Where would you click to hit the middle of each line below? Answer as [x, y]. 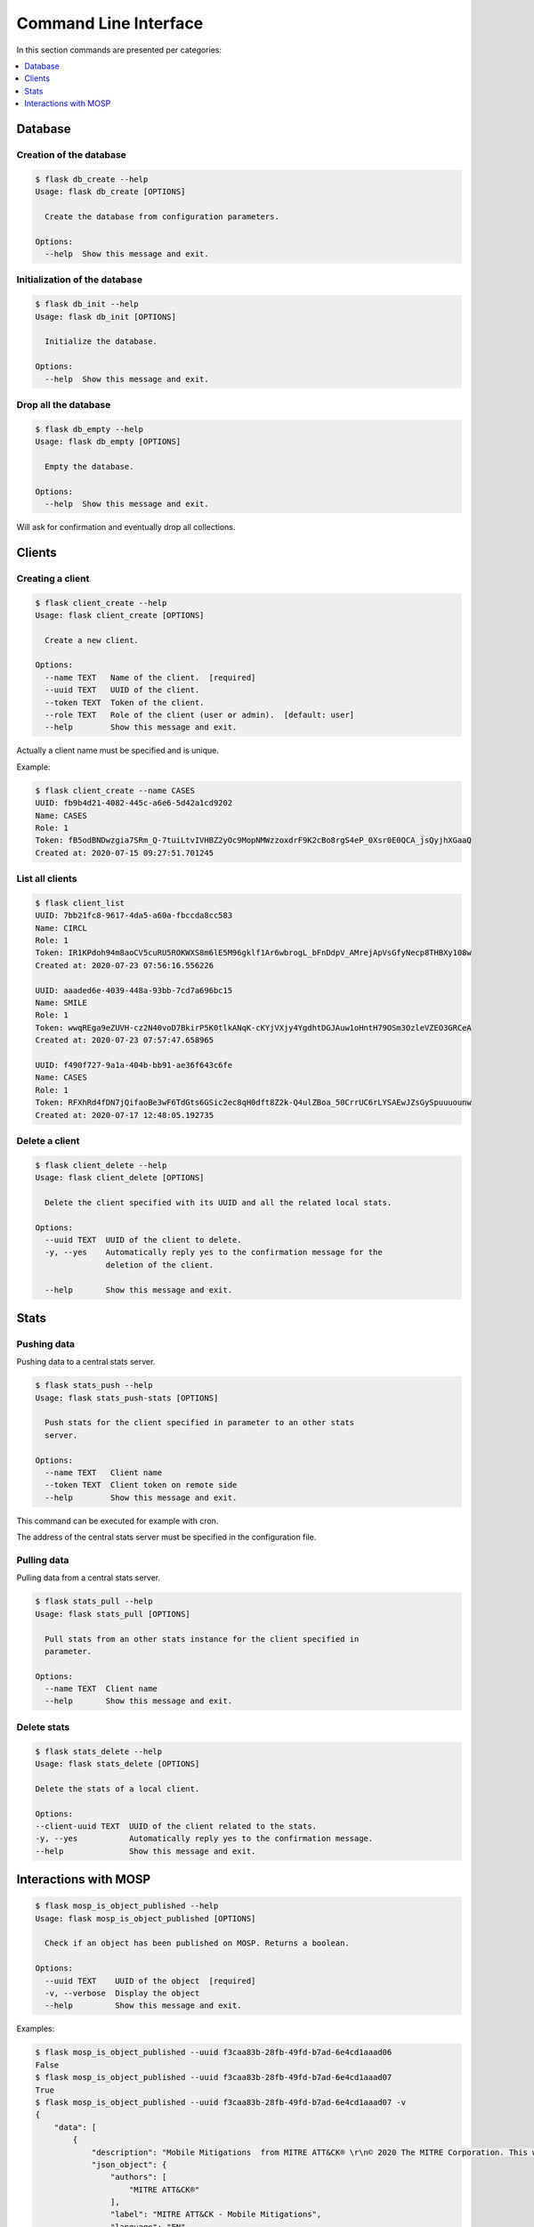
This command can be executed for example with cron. [117, 1521]
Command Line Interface [110, 23]
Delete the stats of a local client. [117, 1789]
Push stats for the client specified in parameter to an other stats [200, 1423]
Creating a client [53, 578]
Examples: [36, 2029]
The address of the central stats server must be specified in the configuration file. [166, 1538]
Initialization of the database [79, 280]
